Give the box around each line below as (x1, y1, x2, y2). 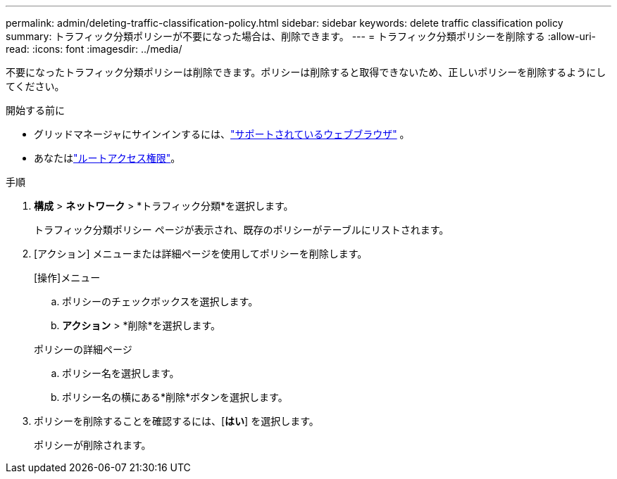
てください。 (6, 80, 65, 92)
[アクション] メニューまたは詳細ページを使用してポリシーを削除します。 (34, 248, 368, 260)
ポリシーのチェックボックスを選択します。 (62, 295, 258, 307)
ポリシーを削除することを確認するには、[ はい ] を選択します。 (34, 415, 319, 427)
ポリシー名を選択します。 (62, 367, 180, 379)
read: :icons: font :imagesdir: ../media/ (6, 43, 182, 55)
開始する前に (6, 104, 65, 116)
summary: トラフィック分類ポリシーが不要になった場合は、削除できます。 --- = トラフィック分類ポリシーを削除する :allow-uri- (6, 30, 596, 42)
